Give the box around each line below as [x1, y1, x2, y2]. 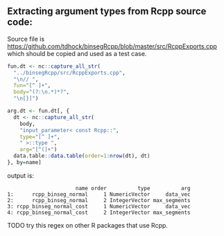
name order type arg [75, 185, 191, 192]
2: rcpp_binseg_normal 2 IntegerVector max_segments [7, 197, 191, 203]
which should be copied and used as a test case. [7, 49, 147, 57]
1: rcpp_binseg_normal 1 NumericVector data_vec [7, 190, 191, 198]
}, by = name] [7, 159, 42, 166]
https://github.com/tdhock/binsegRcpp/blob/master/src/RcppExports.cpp [7, 42, 217, 51]
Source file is [7, 35, 45, 43]
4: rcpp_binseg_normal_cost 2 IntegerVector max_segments [7, 209, 191, 216]
